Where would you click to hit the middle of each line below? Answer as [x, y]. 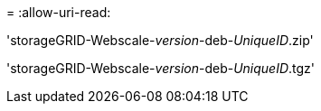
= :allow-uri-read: [59, 12]
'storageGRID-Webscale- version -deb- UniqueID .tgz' [161, 68]
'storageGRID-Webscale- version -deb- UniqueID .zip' [160, 40]
